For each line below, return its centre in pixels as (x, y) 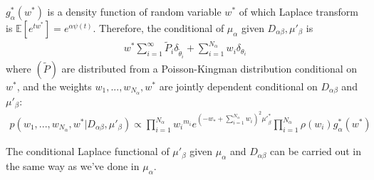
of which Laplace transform (298, 11)
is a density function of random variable (134, 11)
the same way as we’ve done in (73, 165)
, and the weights (54, 86)
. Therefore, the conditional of (159, 28)
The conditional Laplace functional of (88, 151)
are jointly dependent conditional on (238, 86)
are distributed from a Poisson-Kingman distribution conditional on (209, 68)
